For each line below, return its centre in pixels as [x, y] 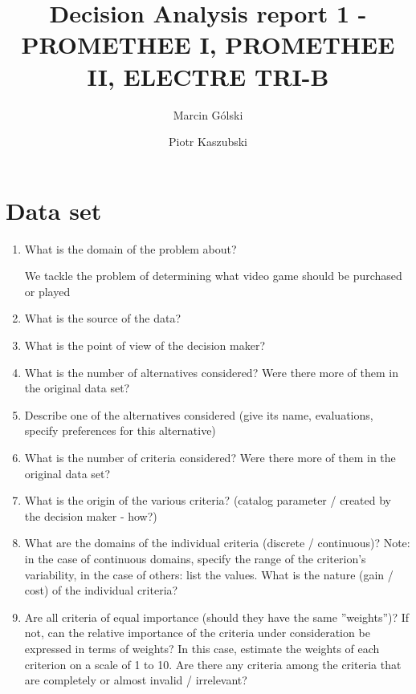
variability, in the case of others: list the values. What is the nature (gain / [209, 574]
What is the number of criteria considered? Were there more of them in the [210, 457]
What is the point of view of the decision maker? [145, 345]
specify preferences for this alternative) [120, 430]
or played [47, 291]
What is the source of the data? [103, 318]
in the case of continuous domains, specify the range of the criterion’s [195, 558]
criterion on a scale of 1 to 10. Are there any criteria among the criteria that [213, 664]
